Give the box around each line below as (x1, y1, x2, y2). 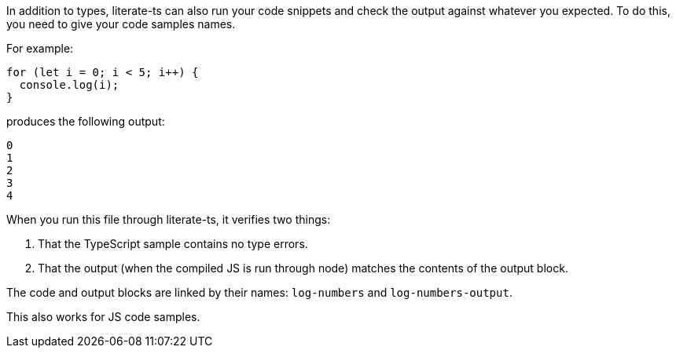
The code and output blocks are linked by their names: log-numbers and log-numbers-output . (6, 286, 513, 299)
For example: (6, 42, 74, 55)
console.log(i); (19, 78, 119, 91)
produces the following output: (6, 115, 165, 128)
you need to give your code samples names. (6, 17, 236, 31)
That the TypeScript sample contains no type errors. (38, 237, 308, 250)
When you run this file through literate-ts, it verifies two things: (6, 213, 331, 226)
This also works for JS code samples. (6, 310, 200, 323)
